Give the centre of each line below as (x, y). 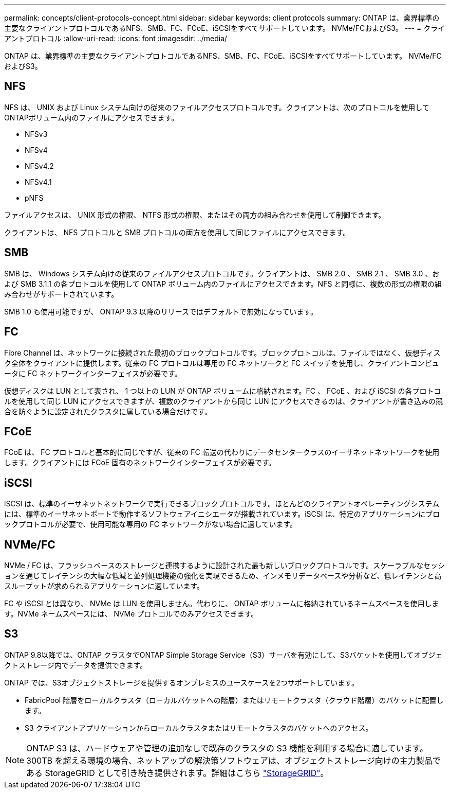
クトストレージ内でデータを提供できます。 (76, 665)
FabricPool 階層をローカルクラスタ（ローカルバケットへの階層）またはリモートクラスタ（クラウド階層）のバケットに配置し (234, 700)
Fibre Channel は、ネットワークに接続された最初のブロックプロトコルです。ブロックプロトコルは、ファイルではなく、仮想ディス (222, 353)
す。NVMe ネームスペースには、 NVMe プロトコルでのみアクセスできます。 (131, 614)
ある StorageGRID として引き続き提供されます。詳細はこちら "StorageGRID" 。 (177, 773)
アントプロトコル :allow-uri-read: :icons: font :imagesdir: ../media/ (116, 38)
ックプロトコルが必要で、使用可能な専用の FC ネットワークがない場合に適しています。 (151, 524)
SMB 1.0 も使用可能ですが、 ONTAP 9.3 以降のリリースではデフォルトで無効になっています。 (161, 311)
